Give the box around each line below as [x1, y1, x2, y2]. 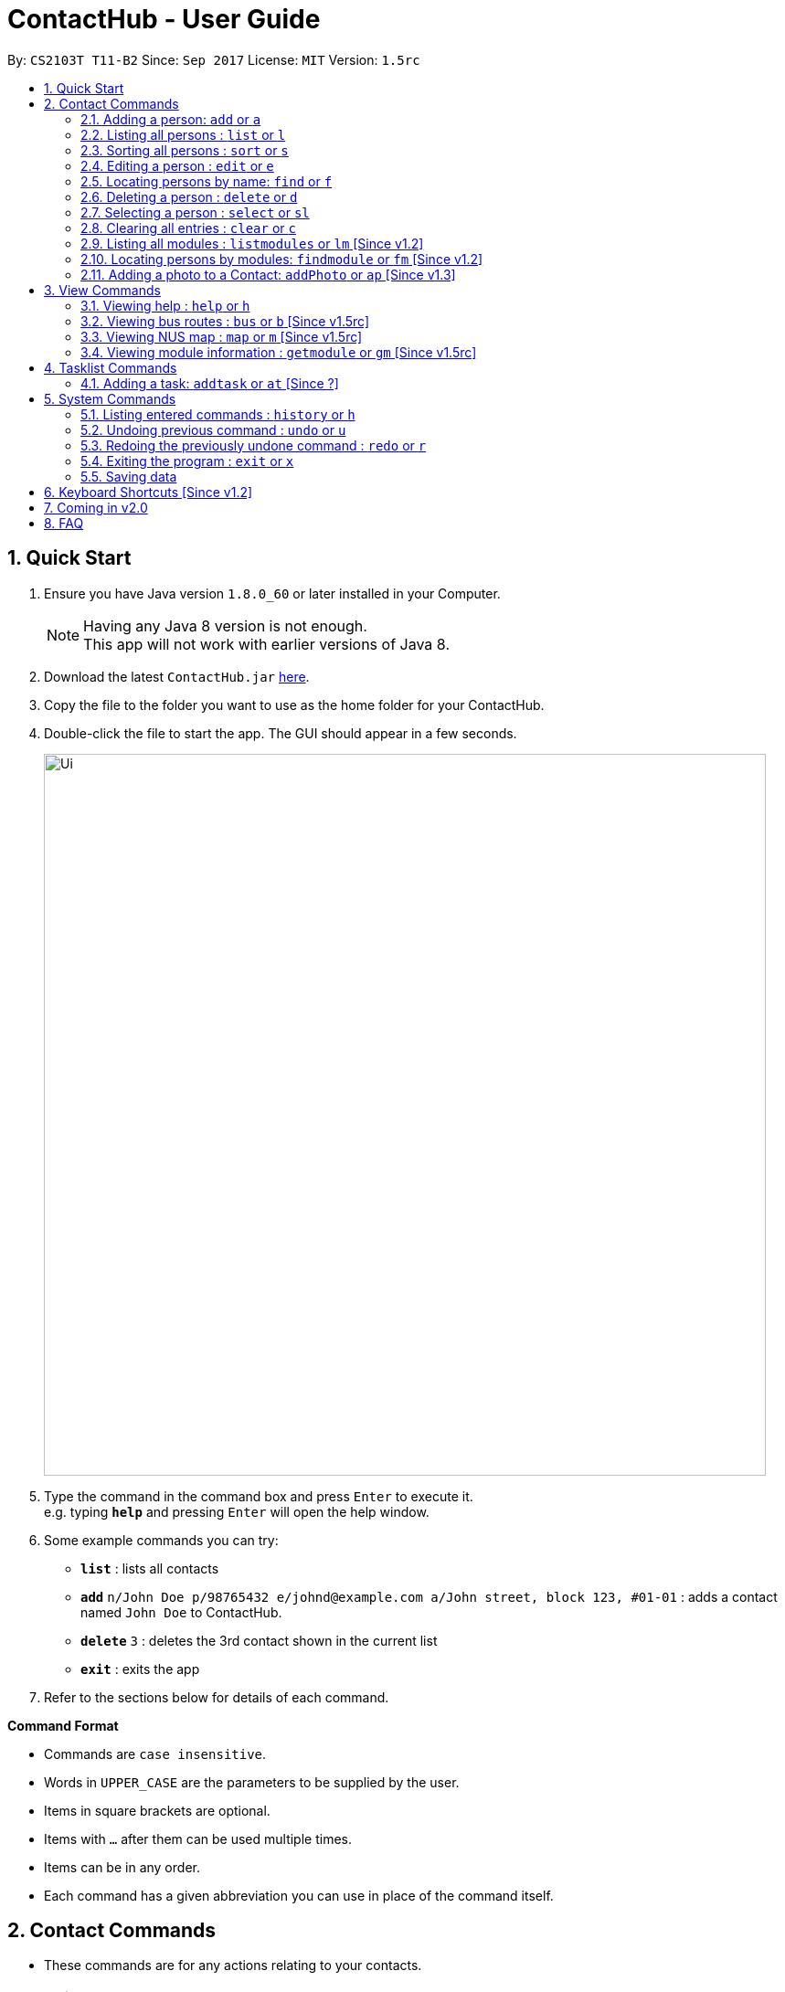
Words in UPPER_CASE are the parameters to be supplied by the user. [44, 1774, 460, 1790]
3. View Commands [44, 281, 161, 298]
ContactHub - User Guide [7, 4, 321, 35]
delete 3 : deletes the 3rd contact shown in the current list [80, 1632, 438, 1648]
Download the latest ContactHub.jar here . [44, 668, 310, 684]
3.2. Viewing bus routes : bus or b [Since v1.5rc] [80, 313, 370, 329]
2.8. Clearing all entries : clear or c [80, 219, 296, 236]
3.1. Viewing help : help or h [80, 297, 250, 313]
